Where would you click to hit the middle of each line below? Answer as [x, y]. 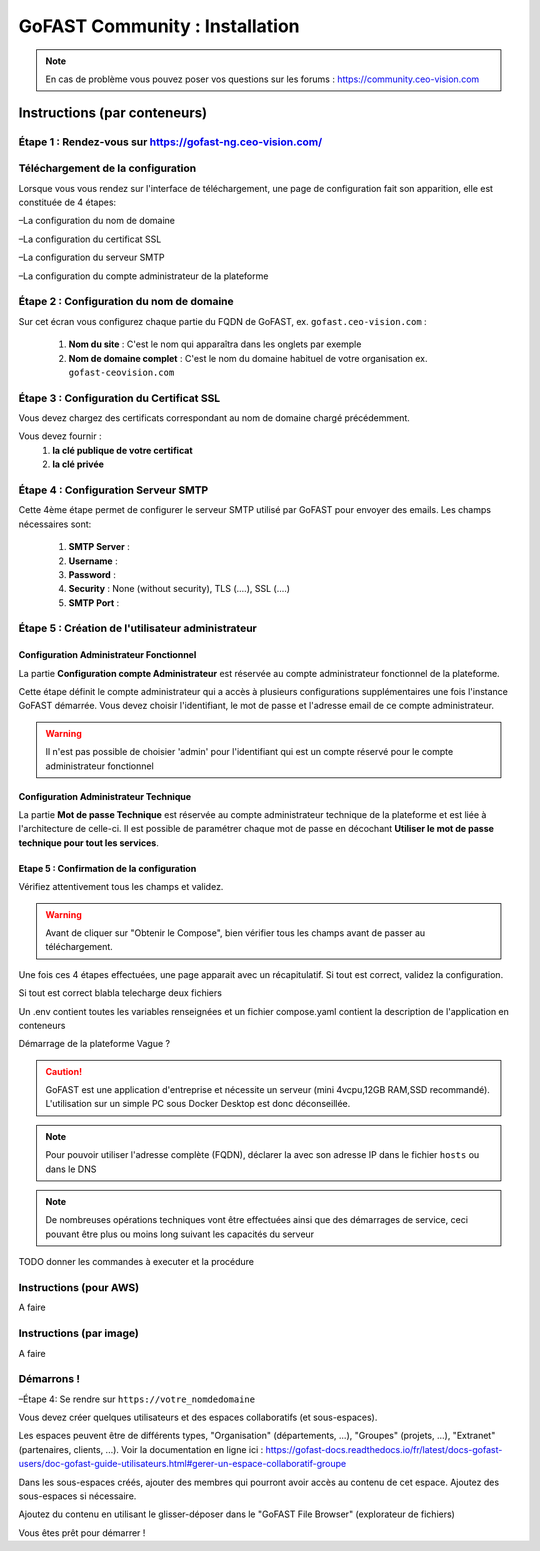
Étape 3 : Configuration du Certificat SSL [119, 398]
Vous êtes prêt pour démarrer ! [82, 1532]
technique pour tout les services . [88, 842]
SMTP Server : [99, 547]
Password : [92, 574]
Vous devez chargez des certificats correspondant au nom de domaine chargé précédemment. [214, 418]
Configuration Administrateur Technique [105, 796]
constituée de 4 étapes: [67, 202]
